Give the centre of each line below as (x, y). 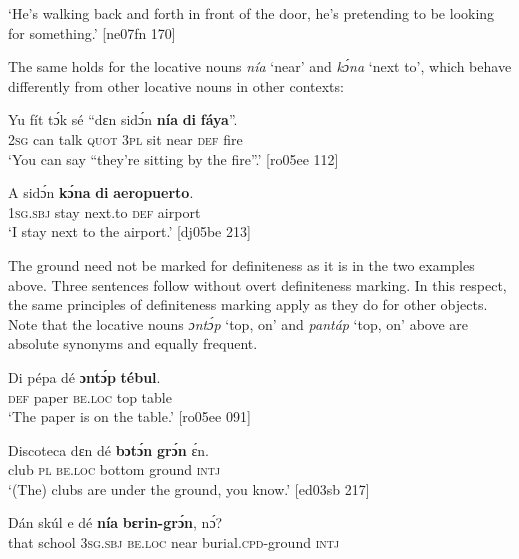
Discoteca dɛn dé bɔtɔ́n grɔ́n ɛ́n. (108, 449)
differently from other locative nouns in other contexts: (176, 85)
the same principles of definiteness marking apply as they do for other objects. (248, 304)
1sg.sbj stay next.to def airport (104, 211)
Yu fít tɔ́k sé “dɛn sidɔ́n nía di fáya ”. (123, 119)
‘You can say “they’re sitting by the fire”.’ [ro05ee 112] (173, 158)
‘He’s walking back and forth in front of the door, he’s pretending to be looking (251, 13)
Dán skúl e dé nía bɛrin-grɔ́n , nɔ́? (115, 522)
